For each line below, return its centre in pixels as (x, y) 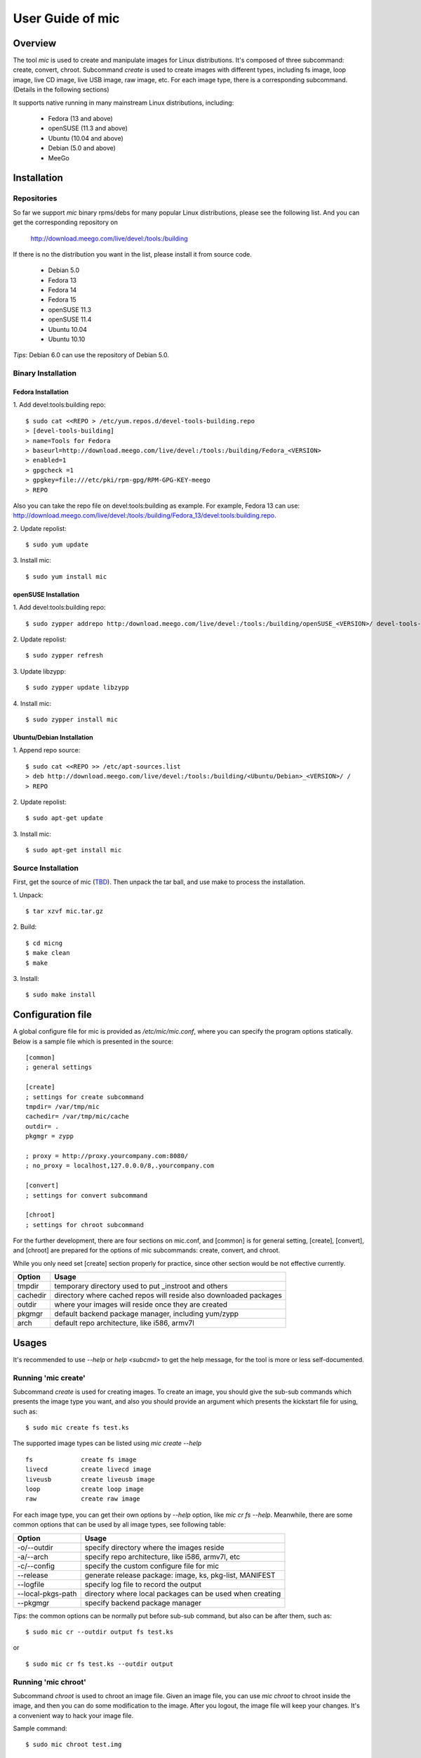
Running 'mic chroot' (50, 1682)
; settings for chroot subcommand (85, 1225)
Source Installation (46, 868)
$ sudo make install (61, 995)
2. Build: (25, 927)
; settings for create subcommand (85, 1097)
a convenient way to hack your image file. (73, 1715)
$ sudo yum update (57, 545)
